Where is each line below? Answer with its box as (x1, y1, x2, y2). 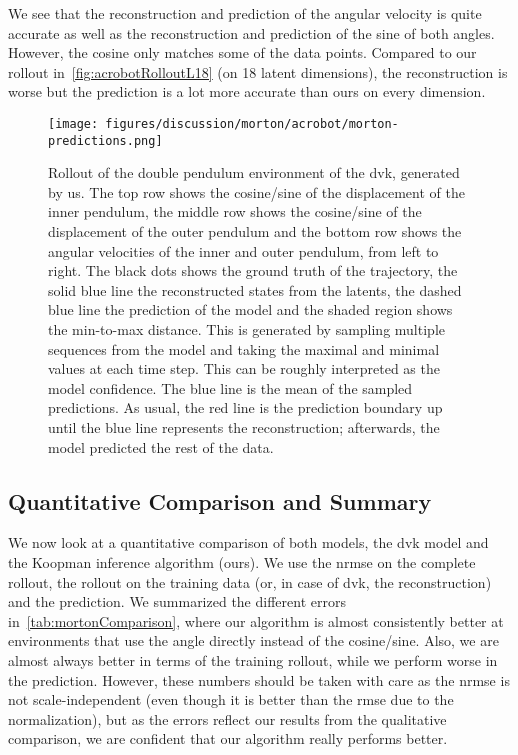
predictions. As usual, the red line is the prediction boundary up (48, 397, 443, 418)
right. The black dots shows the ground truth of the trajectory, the (48, 260, 458, 281)
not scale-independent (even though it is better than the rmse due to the (8, 689, 454, 710)
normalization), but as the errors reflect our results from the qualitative (8, 708, 447, 729)
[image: (48, 116, 99, 131)
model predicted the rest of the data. (48, 436, 274, 457)
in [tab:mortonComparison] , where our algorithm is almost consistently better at (8, 610, 504, 631)
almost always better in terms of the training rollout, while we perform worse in (8, 649, 498, 670)
